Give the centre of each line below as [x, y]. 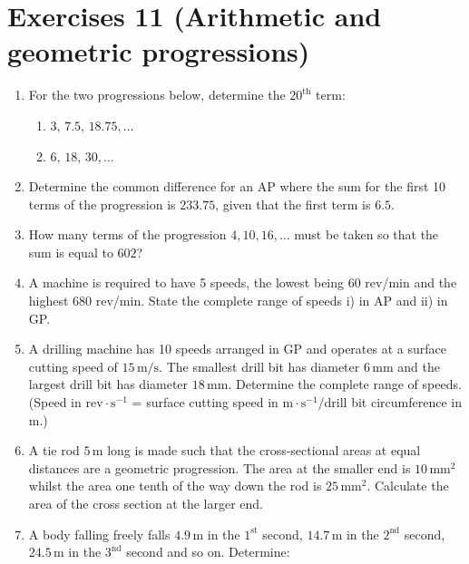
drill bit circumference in [393, 402]
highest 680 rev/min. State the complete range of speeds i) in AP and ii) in [238, 301]
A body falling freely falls [99, 534]
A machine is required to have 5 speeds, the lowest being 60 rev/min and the [243, 282]
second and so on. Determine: [208, 552]
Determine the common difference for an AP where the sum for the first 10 [237, 186]
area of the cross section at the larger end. [146, 503]
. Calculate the [408, 486]
